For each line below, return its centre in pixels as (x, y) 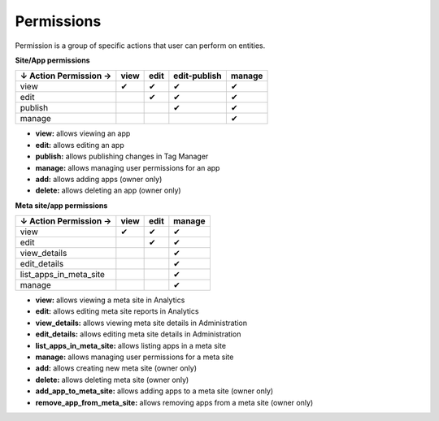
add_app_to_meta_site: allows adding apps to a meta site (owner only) (154, 391)
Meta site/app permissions (61, 205)
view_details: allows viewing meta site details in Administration (141, 323)
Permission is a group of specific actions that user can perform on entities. (140, 46)
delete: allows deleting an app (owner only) (109, 190)
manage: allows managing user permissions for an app (128, 167)
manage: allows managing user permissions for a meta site (135, 357)
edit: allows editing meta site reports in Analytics (117, 311)
